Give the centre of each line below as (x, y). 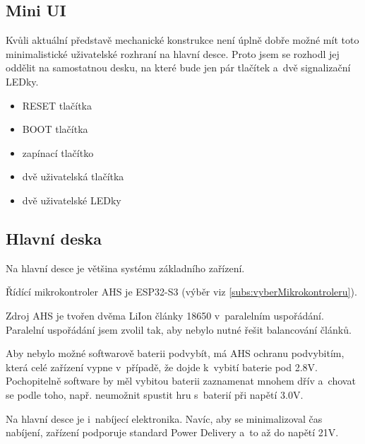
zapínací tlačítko (58, 152)
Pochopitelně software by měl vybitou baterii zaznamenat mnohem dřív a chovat (181, 381)
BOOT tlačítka (55, 129)
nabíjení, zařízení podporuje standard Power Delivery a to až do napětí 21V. (172, 432)
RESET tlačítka (57, 105)
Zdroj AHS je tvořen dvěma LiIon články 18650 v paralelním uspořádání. (165, 315)
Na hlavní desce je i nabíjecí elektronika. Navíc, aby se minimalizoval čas (164, 418)
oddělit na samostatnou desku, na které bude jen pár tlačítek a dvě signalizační (178, 68)
